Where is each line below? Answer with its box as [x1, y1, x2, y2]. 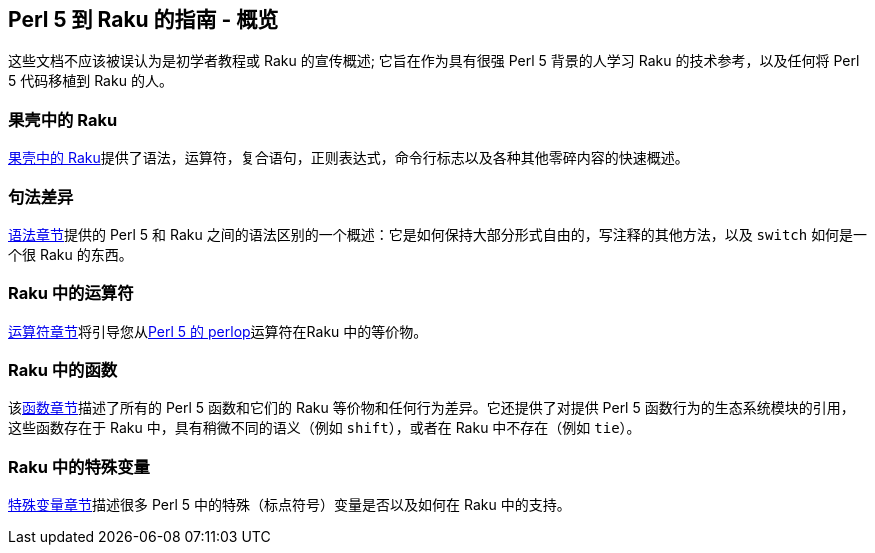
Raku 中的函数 [8, 360, 118, 381]
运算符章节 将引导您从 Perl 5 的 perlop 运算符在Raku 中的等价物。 [8, 322, 428, 340]
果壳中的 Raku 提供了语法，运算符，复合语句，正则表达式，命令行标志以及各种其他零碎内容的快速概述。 [8, 149, 689, 167]
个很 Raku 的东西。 [8, 245, 133, 263]
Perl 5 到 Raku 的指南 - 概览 [8, 7, 279, 32]
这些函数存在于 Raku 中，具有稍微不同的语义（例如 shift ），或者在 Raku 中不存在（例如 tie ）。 [8, 419, 641, 437]
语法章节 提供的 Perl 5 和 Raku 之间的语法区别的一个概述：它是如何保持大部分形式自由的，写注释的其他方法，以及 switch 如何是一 [8, 225, 868, 243]
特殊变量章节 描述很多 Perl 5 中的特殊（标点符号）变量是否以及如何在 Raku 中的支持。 [8, 496, 571, 514]
